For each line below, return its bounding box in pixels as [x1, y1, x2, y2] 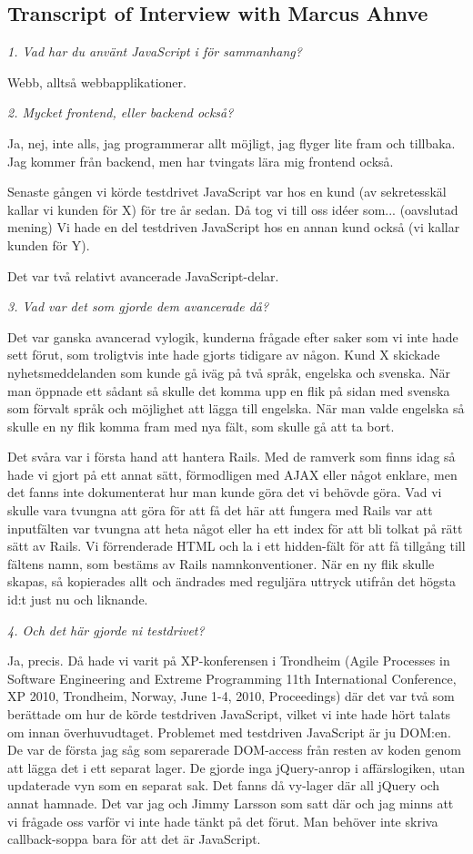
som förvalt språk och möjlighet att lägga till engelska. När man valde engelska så [7, 399, 465, 418]
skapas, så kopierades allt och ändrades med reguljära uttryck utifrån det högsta [7, 572, 457, 591]
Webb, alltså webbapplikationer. [7, 72, 186, 91]
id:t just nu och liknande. [7, 590, 148, 609]
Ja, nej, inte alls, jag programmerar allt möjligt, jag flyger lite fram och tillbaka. [7, 133, 456, 152]
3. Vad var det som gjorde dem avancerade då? [7, 297, 269, 316]
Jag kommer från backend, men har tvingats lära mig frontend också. [7, 151, 394, 170]
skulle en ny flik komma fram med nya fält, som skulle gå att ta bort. [7, 416, 395, 435]
